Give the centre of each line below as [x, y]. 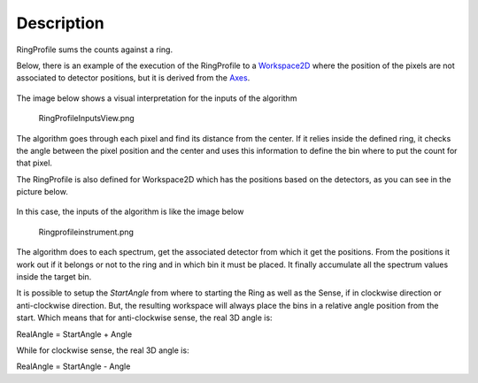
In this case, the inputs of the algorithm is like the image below [130, 211]
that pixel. [35, 163]
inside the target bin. [54, 277]
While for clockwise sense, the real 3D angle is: [103, 350]
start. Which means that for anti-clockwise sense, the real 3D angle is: [145, 318]
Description [61, 23]
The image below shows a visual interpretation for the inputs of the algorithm [157, 98]
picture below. [42, 192]
